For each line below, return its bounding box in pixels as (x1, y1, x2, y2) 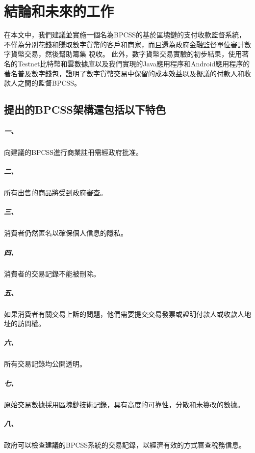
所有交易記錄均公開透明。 (4, 359, 86, 369)
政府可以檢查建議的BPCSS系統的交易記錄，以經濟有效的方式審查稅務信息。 (4, 439, 246, 450)
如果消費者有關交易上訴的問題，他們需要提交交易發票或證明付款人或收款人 (4, 308, 244, 319)
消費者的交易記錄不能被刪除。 (4, 268, 100, 278)
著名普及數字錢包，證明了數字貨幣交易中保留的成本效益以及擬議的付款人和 (4, 68, 244, 78)
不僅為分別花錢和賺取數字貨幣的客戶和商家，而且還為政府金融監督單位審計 (4, 39, 244, 49)
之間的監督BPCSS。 (17, 78, 81, 88)
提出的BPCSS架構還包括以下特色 (4, 102, 166, 117)
